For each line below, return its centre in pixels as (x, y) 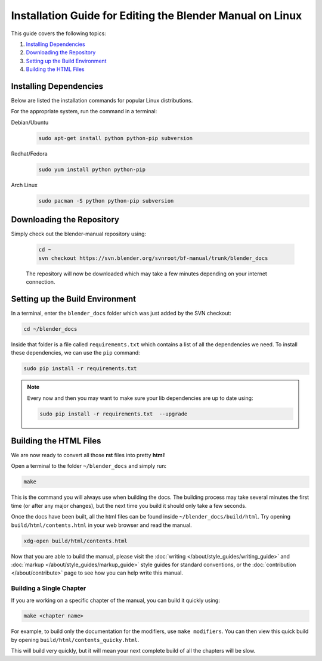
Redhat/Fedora (29, 153)
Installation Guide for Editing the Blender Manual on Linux (157, 15)
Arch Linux (24, 185)
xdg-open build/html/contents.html (75, 541)
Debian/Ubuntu (30, 122)
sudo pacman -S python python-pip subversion (106, 201)
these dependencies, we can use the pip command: (75, 353)
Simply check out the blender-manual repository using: (78, 234)
